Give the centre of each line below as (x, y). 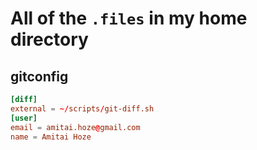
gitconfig (39, 76)
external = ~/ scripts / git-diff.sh (82, 108)
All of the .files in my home (129, 18)
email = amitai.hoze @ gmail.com (75, 127)
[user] (24, 118)
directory (49, 39)
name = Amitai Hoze (51, 137)
